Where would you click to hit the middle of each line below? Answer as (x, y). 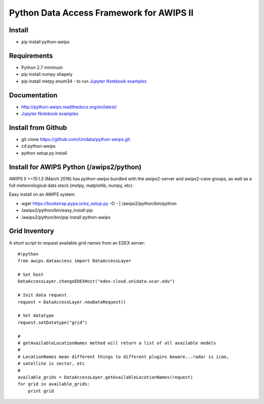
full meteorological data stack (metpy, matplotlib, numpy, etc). (71, 185)
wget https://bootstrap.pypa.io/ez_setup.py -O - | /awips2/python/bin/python (99, 203)
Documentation (33, 95)
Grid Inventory (32, 231)
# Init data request (42, 295)
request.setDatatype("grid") (53, 322)
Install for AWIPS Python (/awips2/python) (75, 167)
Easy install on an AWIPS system (42, 194)
